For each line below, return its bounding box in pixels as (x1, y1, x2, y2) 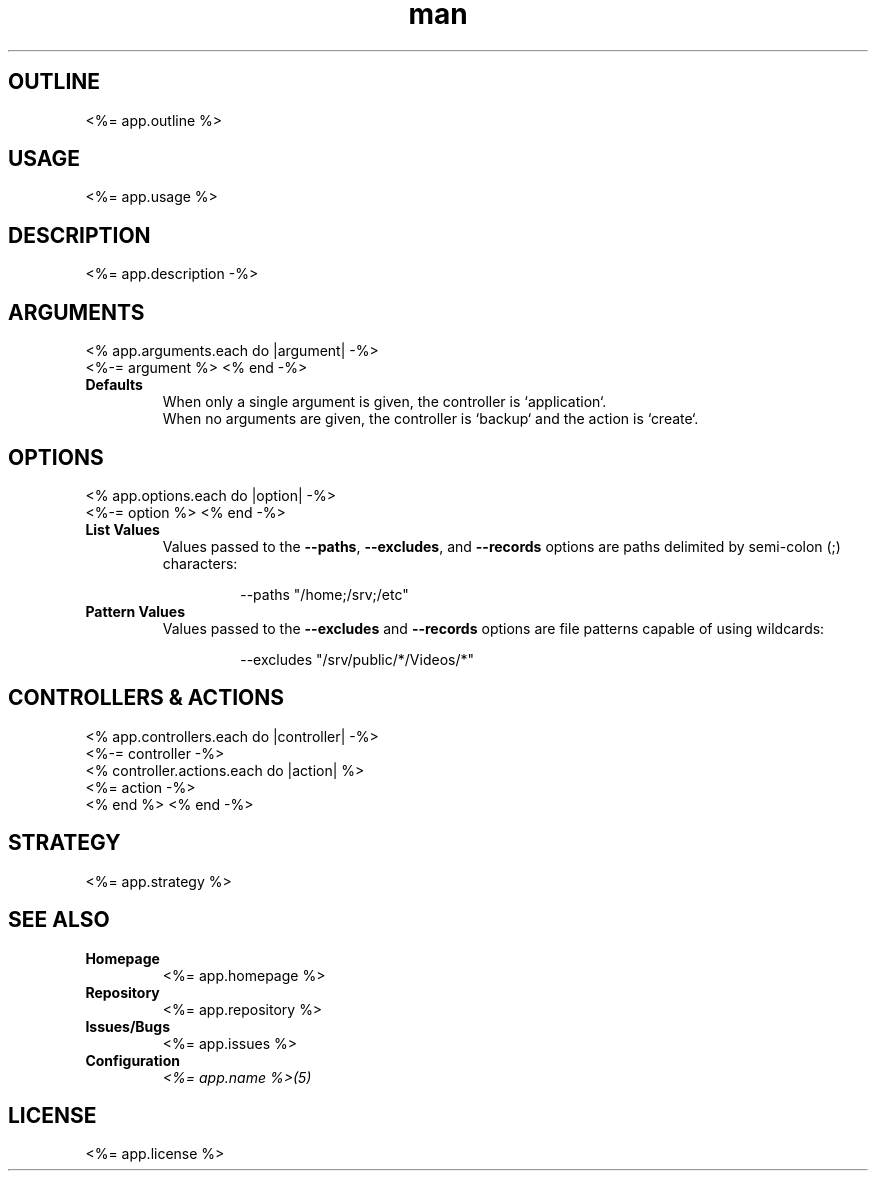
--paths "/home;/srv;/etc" (240, 585, 409, 603)
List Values (85, 520, 160, 538)
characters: (162, 554, 238, 572)
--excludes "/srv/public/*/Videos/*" (240, 650, 474, 668)
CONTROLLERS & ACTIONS (8, 685, 284, 711)
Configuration (85, 1051, 180, 1069)
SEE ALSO (8, 907, 110, 933)
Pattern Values (85, 602, 185, 620)
